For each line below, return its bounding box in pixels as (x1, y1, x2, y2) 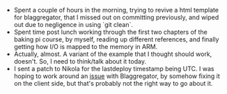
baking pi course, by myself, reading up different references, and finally (13, 35, 219, 44)
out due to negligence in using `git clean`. (13, 21, 134, 28)
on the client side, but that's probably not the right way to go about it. (13, 79, 213, 87)
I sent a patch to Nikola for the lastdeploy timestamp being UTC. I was (13, 65, 214, 73)
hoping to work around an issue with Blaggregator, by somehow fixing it (13, 72, 221, 80)
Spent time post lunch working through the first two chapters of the (13, 28, 208, 36)
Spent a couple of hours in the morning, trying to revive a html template (13, 6, 219, 14)
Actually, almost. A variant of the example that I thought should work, (13, 50, 212, 58)
